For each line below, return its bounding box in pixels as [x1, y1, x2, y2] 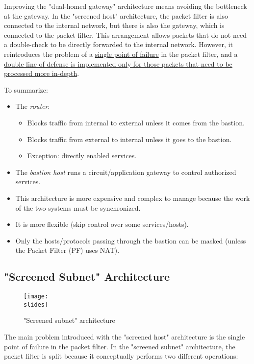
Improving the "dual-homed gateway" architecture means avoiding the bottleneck [4, 1, 247, 11]
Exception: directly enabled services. [27, 150, 137, 161]
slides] [24, 301, 49, 308]
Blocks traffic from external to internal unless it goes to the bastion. [27, 134, 232, 144]
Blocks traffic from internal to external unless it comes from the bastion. [27, 117, 245, 127]
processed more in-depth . [4, 68, 79, 78]
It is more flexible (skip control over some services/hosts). [15, 219, 189, 229]
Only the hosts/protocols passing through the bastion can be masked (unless [15, 235, 246, 245]
